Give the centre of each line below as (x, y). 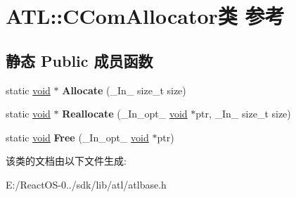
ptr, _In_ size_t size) (243, 114)
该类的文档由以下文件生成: (66, 161)
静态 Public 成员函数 (79, 60)
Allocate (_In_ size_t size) (124, 90)
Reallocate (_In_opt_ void (125, 114)
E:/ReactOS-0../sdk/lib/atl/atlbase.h (86, 184)
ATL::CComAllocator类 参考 (145, 16)
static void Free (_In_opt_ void (77, 137)
